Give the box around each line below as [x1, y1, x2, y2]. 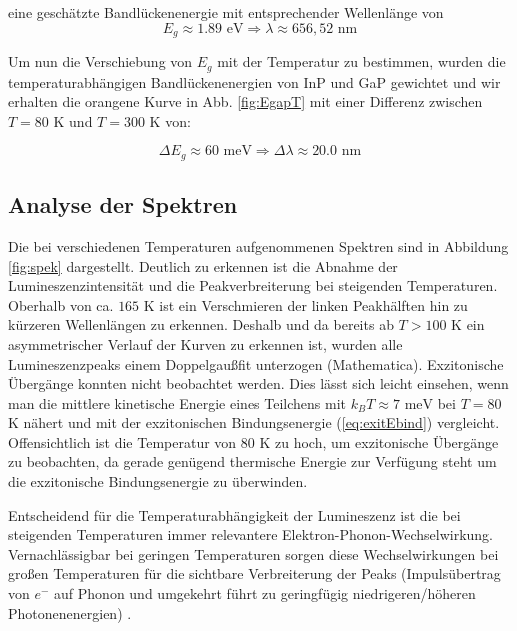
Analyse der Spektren [8, 189, 238, 220]
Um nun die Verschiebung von [8, 51, 193, 72]
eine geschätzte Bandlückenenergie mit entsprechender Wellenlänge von [8, 2, 444, 22]
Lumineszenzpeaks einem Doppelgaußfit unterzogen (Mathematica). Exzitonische [8, 353, 504, 374]
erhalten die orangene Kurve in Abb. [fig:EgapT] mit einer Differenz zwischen [8, 91, 483, 112]
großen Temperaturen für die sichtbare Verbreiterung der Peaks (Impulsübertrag [8, 563, 501, 584]
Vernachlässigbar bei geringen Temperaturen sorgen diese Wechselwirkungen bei [8, 543, 499, 564]
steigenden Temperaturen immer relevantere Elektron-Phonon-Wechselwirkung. [8, 524, 493, 545]
